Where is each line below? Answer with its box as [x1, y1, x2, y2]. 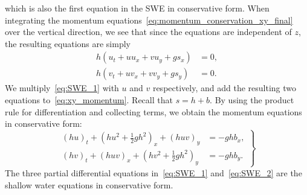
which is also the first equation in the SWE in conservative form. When [5, 2, 270, 14]
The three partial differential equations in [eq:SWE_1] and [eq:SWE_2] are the [5, 166, 302, 179]
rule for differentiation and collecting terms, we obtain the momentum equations [5, 105, 302, 118]
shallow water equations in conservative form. [5, 178, 173, 191]
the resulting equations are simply [5, 37, 131, 50]
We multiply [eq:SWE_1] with [5, 82, 119, 94]
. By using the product [210, 94, 294, 106]
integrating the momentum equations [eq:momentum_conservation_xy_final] [5, 13, 293, 26]
